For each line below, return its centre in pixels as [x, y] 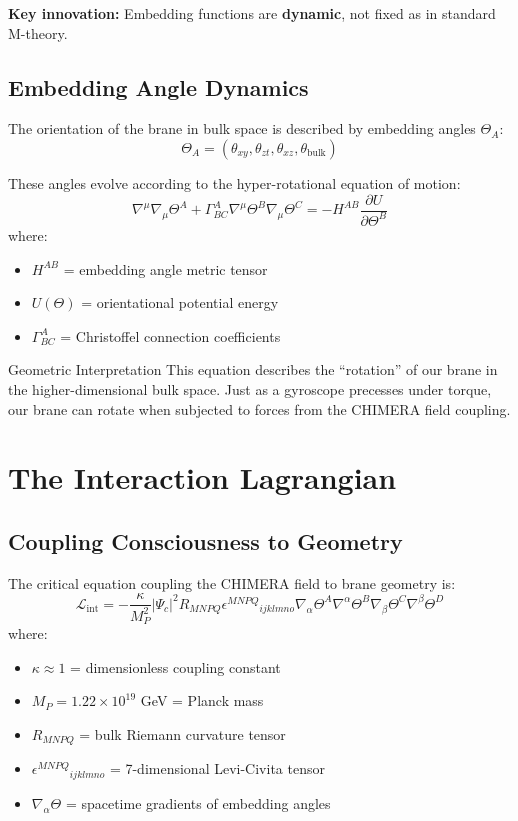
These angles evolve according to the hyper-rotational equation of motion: [234, 182]
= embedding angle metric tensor [165, 268]
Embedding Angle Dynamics [158, 86]
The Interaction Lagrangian [202, 477]
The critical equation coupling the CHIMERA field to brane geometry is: [232, 582]
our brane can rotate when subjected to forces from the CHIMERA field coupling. [259, 408]
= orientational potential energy [180, 302]
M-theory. [38, 32]
